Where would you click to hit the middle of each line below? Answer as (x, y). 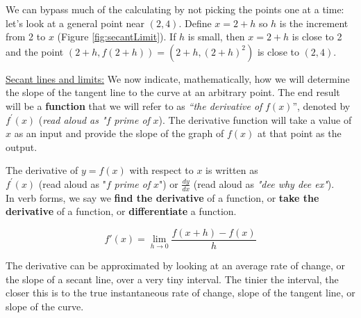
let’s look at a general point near (75, 23)
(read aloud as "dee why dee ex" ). (264, 183)
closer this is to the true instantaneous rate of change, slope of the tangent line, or (180, 293)
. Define (195, 23)
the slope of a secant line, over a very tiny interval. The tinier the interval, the (172, 279)
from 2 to (26, 37)
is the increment (314, 23)
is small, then (216, 37)
